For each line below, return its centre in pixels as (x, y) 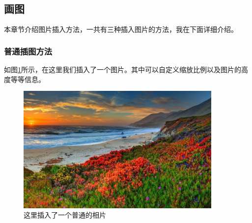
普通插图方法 (28, 51)
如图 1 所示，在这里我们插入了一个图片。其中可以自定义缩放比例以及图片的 (123, 70)
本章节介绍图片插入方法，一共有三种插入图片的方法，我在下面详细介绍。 (121, 29)
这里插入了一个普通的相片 (65, 215)
